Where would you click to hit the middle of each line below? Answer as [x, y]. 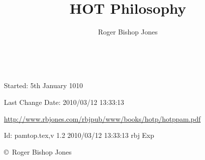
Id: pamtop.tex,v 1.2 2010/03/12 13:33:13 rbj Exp [79, 135]
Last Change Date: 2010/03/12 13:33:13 [64, 102]
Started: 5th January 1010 [44, 85]
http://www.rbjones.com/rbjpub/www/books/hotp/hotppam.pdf [102, 118]
